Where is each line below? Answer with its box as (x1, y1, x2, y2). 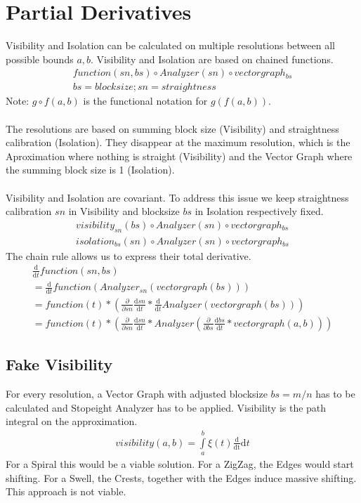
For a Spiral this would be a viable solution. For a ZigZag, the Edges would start (6, 457, 354, 471)
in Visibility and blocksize (68, 204, 180, 218)
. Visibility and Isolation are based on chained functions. (91, 51, 334, 66)
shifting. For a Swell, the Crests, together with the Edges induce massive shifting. (6, 470, 357, 485)
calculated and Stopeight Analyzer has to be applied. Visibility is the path (6, 400, 327, 414)
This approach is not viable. (6, 484, 126, 499)
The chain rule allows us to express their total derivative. (6, 248, 251, 263)
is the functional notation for (83, 93, 208, 108)
